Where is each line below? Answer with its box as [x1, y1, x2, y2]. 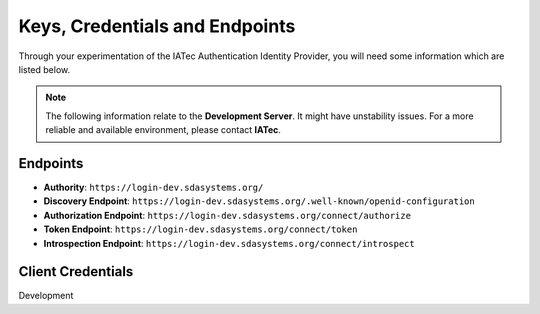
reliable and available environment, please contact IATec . [45, 124, 282, 136]
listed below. [18, 63, 71, 75]
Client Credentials [18, 263, 134, 280]
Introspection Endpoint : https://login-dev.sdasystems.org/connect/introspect [43, 237, 415, 249]
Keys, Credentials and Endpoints [18, 15, 296, 37]
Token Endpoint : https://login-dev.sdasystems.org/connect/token [43, 223, 358, 235]
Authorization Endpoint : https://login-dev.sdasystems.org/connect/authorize [43, 209, 412, 221]
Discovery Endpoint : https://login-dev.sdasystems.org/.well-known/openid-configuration [43, 195, 475, 207]
